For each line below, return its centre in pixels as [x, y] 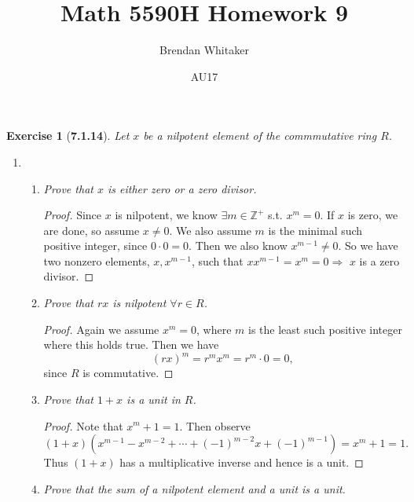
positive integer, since [95, 246]
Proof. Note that [83, 425]
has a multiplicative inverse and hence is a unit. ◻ [242, 462]
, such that [217, 260]
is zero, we [373, 215]
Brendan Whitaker [204, 50]
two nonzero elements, [97, 260]
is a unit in [154, 399]
